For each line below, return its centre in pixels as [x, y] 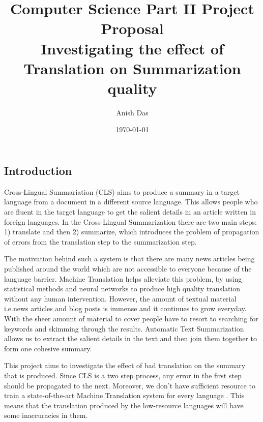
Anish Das [132, 112]
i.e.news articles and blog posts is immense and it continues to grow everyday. [125, 308]
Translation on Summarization [132, 68]
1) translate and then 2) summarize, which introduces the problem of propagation [132, 232]
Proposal [132, 28]
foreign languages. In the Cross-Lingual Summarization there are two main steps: [130, 221]
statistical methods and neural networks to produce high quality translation [122, 289]
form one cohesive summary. [48, 348]
